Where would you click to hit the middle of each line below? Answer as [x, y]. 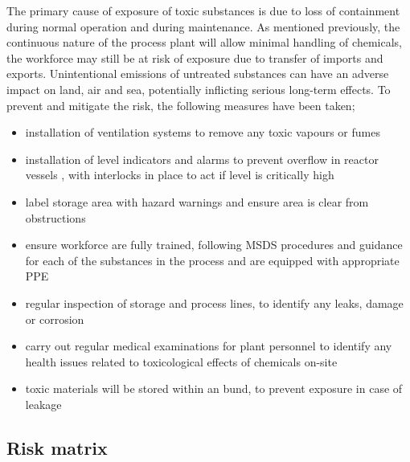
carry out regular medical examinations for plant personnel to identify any [209, 346]
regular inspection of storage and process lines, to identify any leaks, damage [214, 303]
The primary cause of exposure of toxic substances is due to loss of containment [203, 10]
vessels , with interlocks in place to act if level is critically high [180, 175]
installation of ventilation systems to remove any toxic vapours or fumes [203, 132]
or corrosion [55, 319]
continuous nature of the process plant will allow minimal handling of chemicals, [204, 42]
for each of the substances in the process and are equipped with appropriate [212, 260]
